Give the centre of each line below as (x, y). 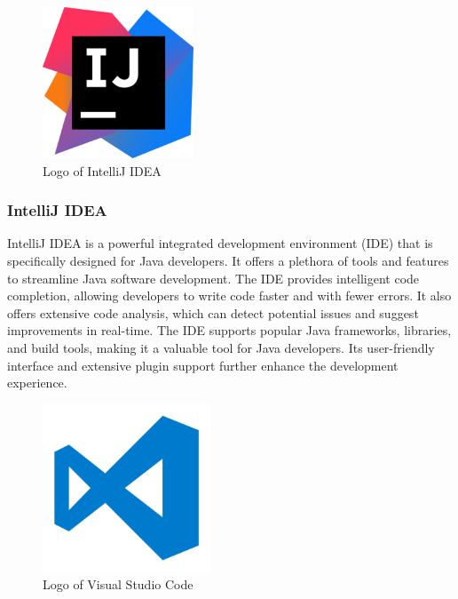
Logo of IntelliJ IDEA (102, 170)
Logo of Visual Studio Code (118, 584)
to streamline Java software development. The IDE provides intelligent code (213, 278)
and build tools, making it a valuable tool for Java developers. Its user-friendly (221, 348)
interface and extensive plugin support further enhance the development (203, 365)
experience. (37, 383)
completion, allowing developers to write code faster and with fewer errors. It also (229, 296)
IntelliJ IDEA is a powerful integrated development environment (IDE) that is (220, 243)
